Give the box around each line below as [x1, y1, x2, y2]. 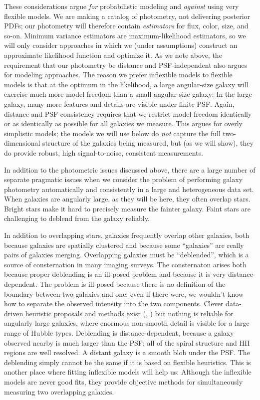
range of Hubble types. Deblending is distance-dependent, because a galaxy [4, 328, 234, 338]
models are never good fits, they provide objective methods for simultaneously [4, 376, 243, 387]
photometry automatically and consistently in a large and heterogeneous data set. [4, 184, 254, 194]
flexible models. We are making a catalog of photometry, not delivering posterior [4, 10, 251, 21]
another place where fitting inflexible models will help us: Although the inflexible [4, 367, 252, 377]
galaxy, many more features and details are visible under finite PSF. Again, [4, 98, 235, 109]
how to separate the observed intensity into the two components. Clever [4, 298, 224, 309]
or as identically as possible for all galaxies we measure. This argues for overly [4, 118, 243, 129]
